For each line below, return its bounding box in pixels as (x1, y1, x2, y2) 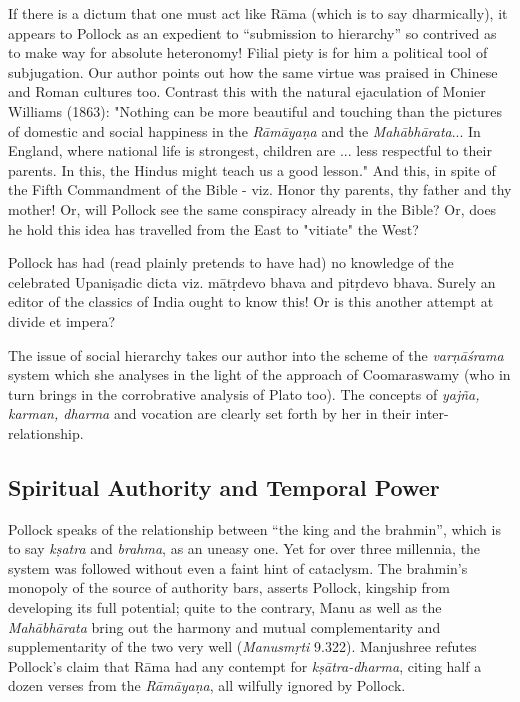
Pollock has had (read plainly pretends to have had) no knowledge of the (8, 252, 454, 273)
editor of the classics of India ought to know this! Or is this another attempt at (8, 291, 494, 312)
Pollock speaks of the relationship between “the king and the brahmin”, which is (8, 518, 501, 539)
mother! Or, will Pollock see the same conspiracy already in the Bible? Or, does (8, 198, 497, 219)
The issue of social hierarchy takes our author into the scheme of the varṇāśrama (8, 344, 504, 365)
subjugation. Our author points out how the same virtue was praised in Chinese (8, 61, 498, 82)
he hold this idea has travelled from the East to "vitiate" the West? (8, 218, 419, 239)
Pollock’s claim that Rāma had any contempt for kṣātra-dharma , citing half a (8, 655, 482, 676)
